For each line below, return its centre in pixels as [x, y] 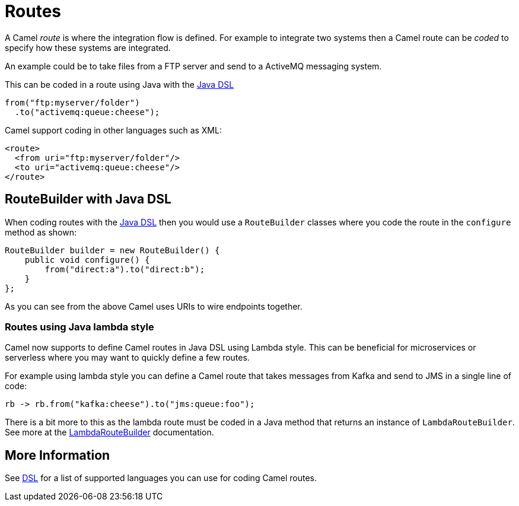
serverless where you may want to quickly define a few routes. [127, 358]
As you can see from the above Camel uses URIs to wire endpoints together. [154, 306]
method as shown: [41, 232]
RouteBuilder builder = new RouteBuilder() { [112, 250]
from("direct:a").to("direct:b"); [125, 269]
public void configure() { [87, 260]
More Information [58, 455]
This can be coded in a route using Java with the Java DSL [120, 84]
